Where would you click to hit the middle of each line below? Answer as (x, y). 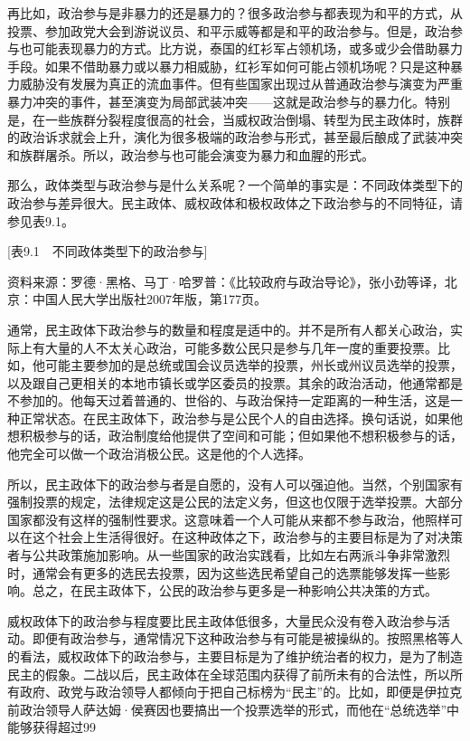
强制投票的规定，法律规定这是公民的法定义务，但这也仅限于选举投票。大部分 (235, 502)
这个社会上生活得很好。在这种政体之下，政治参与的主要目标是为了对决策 (247, 537)
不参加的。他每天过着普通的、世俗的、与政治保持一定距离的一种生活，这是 (229, 400)
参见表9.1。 (41, 220)
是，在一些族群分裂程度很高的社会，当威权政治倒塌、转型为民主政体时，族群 (235, 119)
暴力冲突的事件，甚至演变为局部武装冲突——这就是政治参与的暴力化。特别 (229, 101)
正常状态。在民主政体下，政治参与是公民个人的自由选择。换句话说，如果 (235, 418)
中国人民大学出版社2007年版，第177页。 (149, 299)
